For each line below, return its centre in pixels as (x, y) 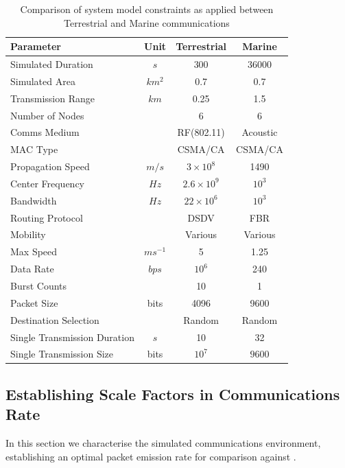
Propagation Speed (50, 166)
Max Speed (34, 251)
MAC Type (34, 149)
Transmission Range (52, 98)
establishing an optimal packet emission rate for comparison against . (151, 456)
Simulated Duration (52, 64)
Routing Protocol (47, 217)
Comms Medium (45, 132)
